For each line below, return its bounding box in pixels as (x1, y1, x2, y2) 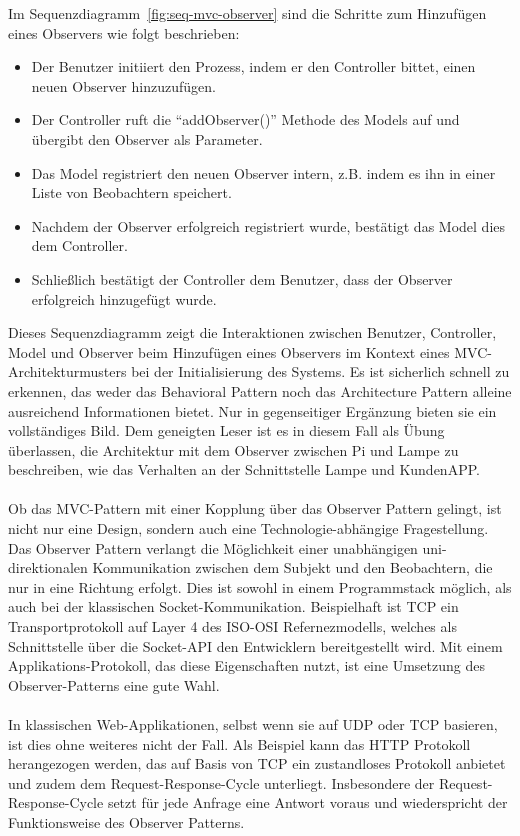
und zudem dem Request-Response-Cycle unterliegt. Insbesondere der (8, 772, 435, 793)
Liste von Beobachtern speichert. (31, 182, 232, 203)
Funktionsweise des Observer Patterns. (8, 811, 245, 832)
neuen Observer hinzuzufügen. (31, 75, 216, 96)
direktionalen (8, 557, 88, 578)
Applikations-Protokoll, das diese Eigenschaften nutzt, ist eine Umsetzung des (8, 655, 485, 676)
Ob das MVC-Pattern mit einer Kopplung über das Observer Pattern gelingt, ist (8, 498, 502, 519)
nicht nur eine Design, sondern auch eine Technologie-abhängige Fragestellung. (8, 518, 489, 539)
